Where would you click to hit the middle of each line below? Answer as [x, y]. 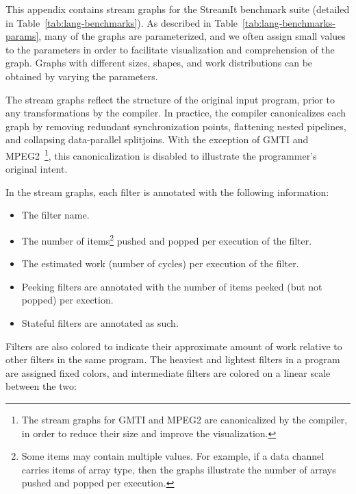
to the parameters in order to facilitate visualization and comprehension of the [170, 49]
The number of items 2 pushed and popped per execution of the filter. [167, 239]
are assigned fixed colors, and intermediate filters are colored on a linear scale [168, 372]
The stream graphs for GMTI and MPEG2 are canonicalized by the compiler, [185, 419]
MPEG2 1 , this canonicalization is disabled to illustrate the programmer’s [161, 154]
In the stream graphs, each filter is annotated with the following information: [167, 192]
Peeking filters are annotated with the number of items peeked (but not [172, 286]
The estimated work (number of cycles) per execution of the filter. [160, 263]
